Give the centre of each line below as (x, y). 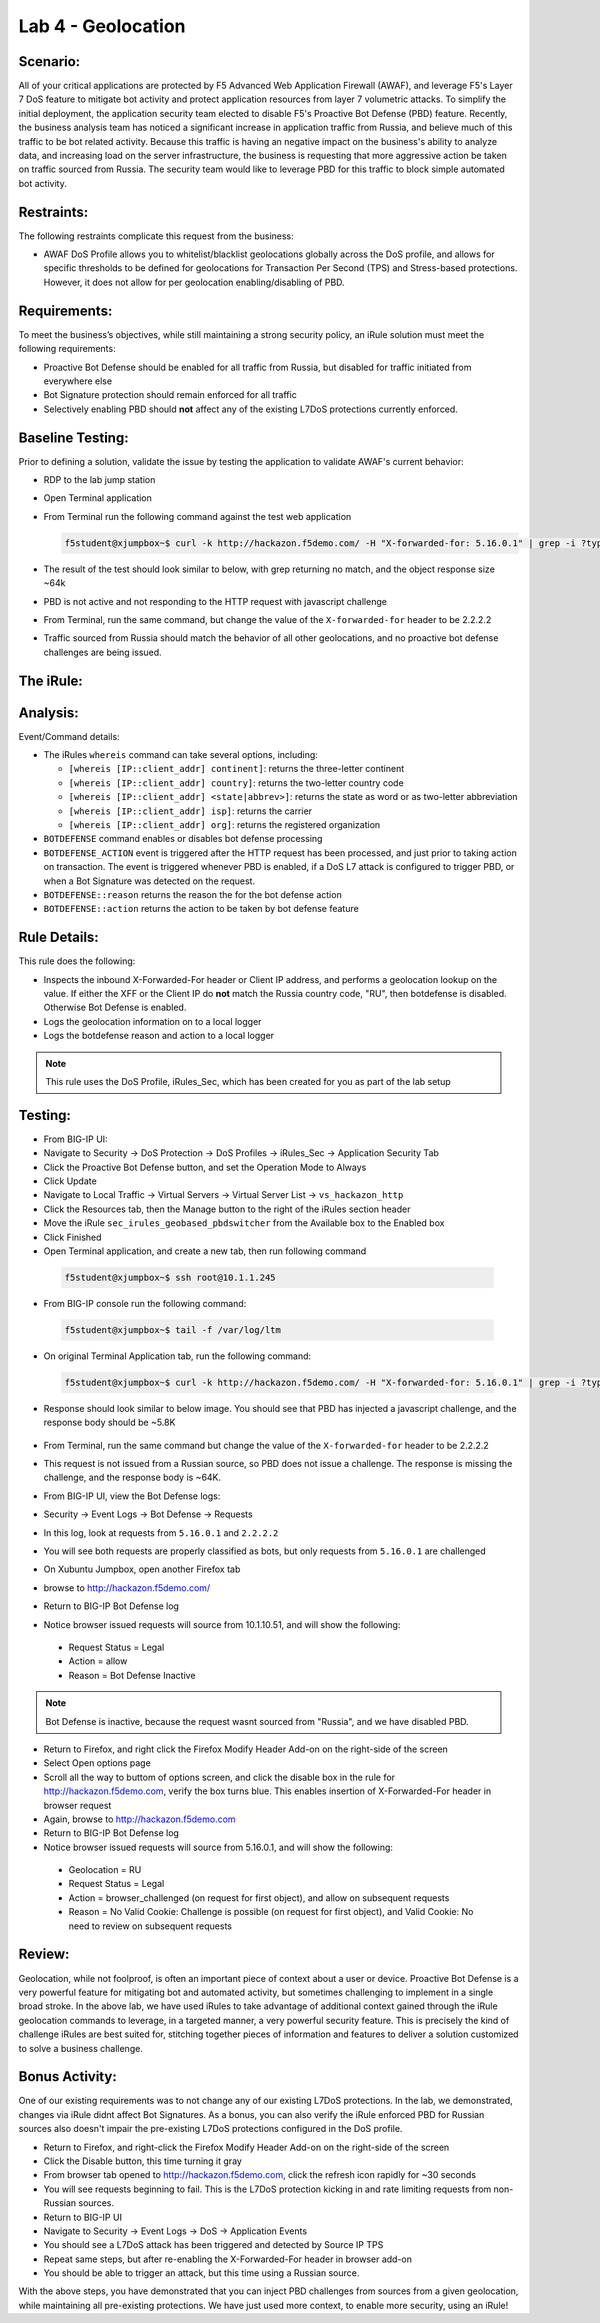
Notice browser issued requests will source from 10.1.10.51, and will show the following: (222, 1624)
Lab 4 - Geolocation (102, 26)
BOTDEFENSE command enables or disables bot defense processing (183, 839)
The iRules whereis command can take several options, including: (181, 755)
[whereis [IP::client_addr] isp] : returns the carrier (190, 811)
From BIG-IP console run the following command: (145, 1303)
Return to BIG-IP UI (82, 2217)
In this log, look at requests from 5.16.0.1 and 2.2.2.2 (161, 1532)
